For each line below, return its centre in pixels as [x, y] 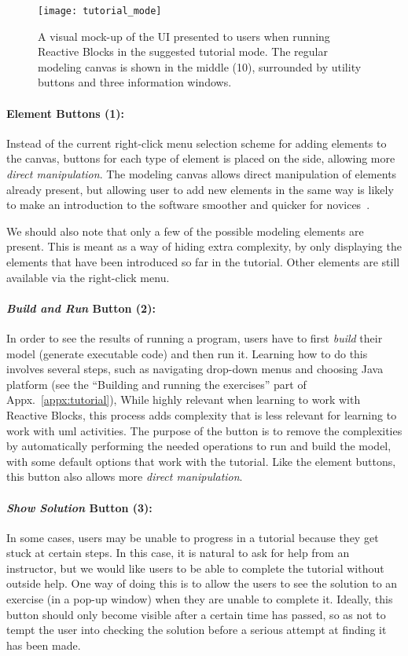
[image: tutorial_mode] [100, 11]
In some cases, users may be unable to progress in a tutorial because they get [193, 537]
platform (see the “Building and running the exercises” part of [156, 384]
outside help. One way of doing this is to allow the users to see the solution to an [202, 583]
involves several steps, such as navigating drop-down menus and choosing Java [195, 369]
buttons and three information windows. [135, 82]
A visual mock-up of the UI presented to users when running [184, 36]
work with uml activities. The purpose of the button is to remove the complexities [204, 430]
